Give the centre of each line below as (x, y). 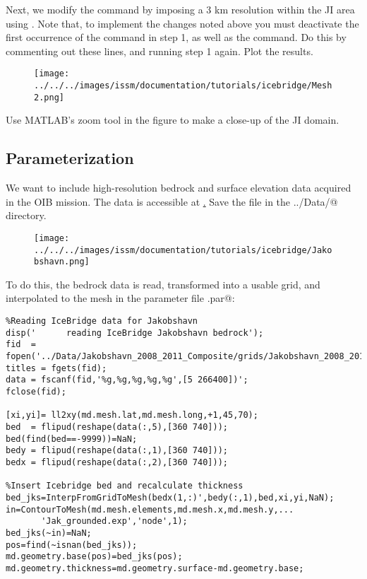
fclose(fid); (36, 392)
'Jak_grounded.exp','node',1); (114, 521)
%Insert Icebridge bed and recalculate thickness (125, 486)
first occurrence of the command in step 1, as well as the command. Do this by (176, 37)
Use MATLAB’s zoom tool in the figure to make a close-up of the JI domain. (173, 120)
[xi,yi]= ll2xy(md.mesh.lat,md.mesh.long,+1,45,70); (132, 415)
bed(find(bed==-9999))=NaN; (72, 439)
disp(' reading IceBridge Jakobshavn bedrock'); (135, 333)
